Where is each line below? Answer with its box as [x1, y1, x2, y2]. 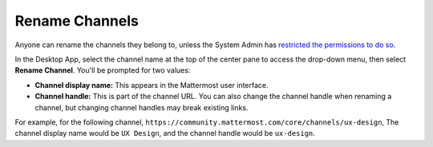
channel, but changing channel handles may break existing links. [34, 102, 249, 112]
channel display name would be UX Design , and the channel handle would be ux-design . [14, 129, 316, 138]
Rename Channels [14, 12, 140, 30]
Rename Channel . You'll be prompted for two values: [14, 66, 191, 75]
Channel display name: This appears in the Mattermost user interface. [34, 80, 269, 89]
